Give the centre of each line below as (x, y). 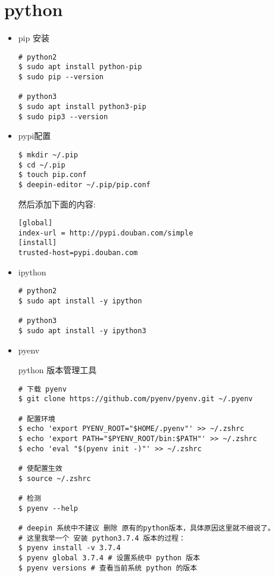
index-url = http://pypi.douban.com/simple (106, 233)
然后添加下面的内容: (57, 204)
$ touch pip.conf (52, 175)
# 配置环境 (37, 419)
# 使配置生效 (40, 469)
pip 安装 (34, 38)
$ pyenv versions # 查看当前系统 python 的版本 (108, 568)
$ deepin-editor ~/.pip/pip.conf (84, 184)
